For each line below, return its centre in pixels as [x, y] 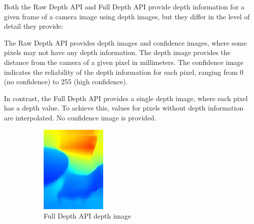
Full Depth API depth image [87, 216]
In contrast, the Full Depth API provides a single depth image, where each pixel [126, 98]
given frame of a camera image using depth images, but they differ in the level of [127, 16]
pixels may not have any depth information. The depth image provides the [117, 52]
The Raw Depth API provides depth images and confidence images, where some [126, 42]
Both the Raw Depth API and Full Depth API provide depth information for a [124, 6]
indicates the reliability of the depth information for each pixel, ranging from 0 [124, 72]
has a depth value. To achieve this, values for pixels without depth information [124, 108]
